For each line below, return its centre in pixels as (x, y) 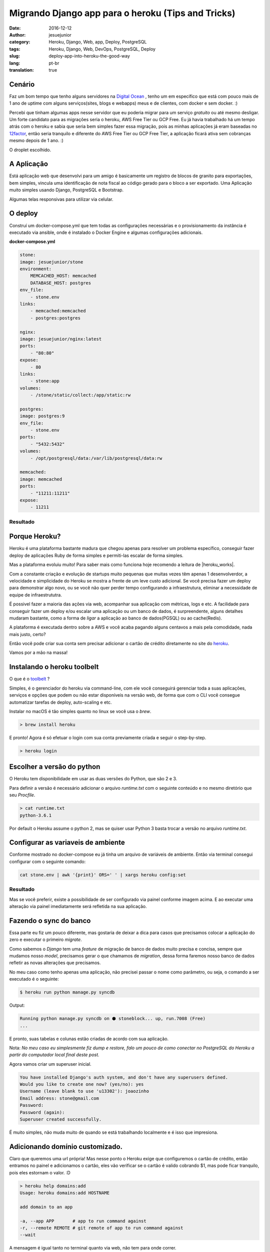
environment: (36, 269)
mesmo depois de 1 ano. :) (36, 141)
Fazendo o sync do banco (50, 921)
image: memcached (41, 479)
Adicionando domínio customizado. (66, 1147)
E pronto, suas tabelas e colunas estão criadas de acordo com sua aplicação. (89, 1039)
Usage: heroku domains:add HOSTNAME (65, 1193)
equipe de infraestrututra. (36, 595)
